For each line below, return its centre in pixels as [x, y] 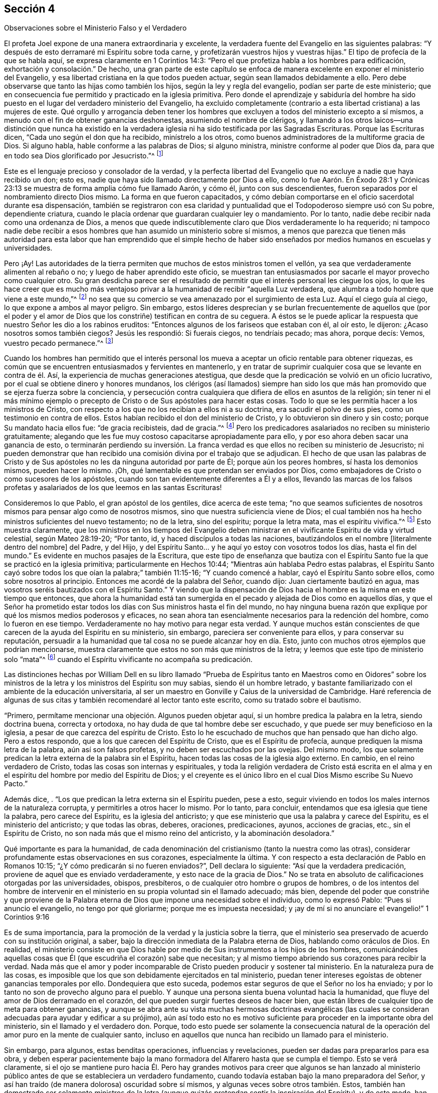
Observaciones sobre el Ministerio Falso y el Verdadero [95, 28]
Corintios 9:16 [27, 917]
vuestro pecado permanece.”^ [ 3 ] [59, 342]
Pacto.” [16, 784]
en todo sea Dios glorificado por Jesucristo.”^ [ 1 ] [84, 155]
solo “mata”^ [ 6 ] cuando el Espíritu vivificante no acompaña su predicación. [128, 658]
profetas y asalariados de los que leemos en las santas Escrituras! [113, 488]
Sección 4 [30, 9]
